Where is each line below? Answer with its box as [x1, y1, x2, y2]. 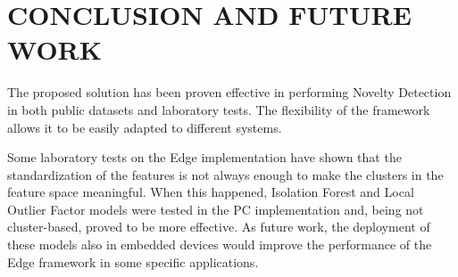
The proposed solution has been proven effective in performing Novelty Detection [7, 83, 452, 102]
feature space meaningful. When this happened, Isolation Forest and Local [7, 183, 414, 201]
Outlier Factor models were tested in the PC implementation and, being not [7, 200, 424, 218]
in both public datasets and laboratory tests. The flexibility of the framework [7, 100, 430, 118]
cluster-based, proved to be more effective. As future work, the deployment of [7, 217, 430, 236]
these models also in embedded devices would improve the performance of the [7, 235, 432, 254]
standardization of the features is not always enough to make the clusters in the [7, 165, 444, 183]
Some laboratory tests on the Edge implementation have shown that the [7, 148, 402, 167]
